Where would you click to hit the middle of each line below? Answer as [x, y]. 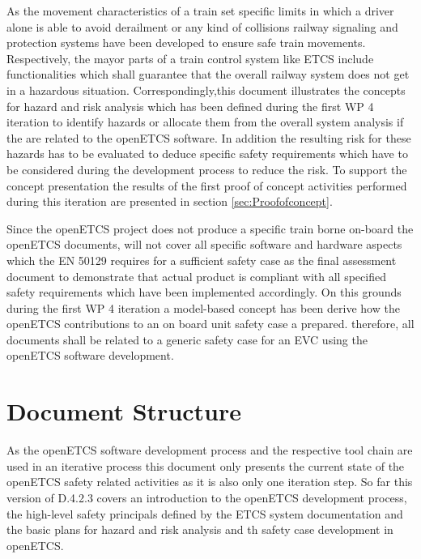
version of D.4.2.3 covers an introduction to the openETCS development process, [207, 497]
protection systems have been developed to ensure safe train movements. [186, 43]
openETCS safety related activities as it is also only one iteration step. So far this [210, 482]
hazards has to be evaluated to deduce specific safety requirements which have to [207, 154]
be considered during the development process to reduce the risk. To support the [207, 169]
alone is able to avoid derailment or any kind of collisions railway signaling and [202, 26]
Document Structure [124, 411]
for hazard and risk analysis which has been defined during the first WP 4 [190, 106]
